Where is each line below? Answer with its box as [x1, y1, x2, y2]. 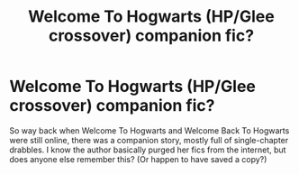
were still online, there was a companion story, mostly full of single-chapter [9, 134, 289, 145]
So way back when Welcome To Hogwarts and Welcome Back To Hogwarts [9, 124, 290, 136]
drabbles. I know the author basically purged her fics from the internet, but [9, 144, 286, 155]
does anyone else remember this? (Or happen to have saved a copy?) [9, 153, 267, 164]
